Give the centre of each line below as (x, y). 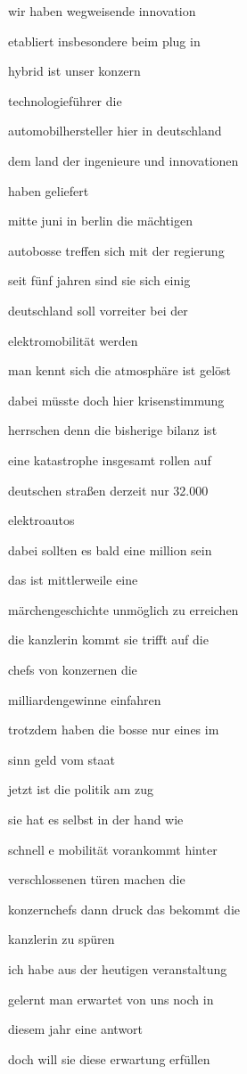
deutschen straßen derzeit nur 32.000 (108, 490)
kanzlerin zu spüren (62, 939)
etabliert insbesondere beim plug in (104, 41)
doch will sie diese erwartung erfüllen (109, 1058)
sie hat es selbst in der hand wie (96, 820)
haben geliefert (49, 190)
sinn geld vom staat (62, 759)
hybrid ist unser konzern (74, 71)
